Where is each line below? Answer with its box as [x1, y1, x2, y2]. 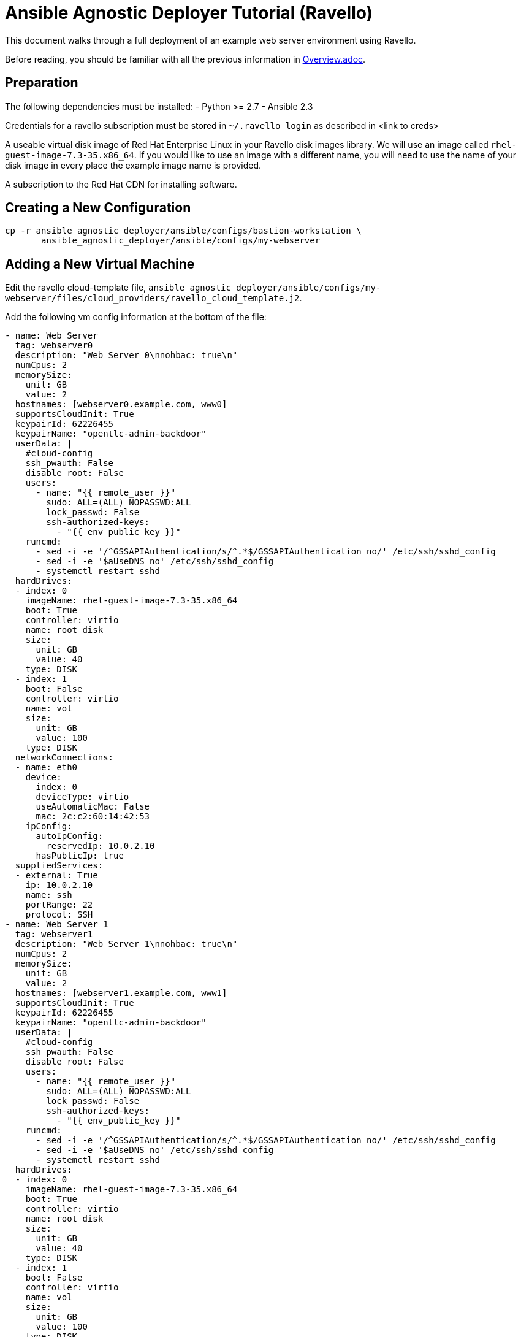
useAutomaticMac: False [36, 802, 150, 812]
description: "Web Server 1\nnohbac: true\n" [15, 939, 238, 949]
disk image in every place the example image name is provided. [5, 159, 262, 170]
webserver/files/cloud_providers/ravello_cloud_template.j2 [5, 293, 300, 304]
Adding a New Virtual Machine [5, 256, 195, 272]
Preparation [5, 75, 78, 91]
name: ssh [25, 890, 72, 900]
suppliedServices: [15, 860, 104, 871]
